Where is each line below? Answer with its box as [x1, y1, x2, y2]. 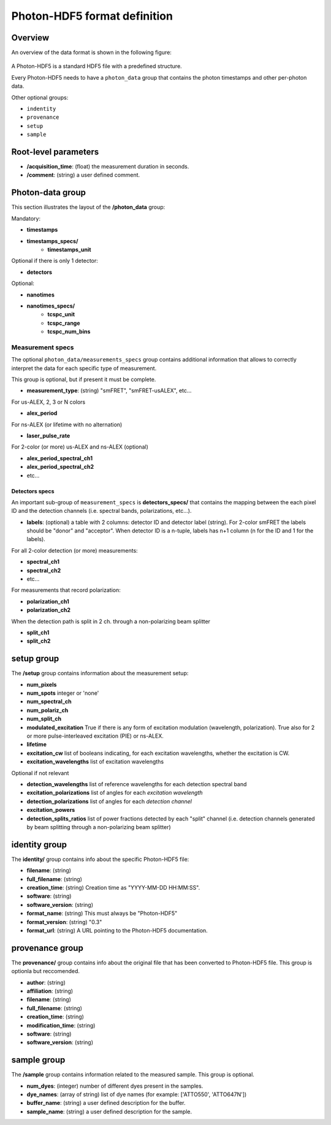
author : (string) [26, 979, 66, 986]
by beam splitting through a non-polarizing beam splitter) [26, 823, 171, 830]
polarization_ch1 [26, 597, 70, 605]
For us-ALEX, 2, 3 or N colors [11, 398, 86, 406]
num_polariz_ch [26, 706, 69, 714]
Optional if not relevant [11, 769, 69, 776]
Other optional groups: [11, 94, 69, 101]
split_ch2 [26, 637, 51, 645]
